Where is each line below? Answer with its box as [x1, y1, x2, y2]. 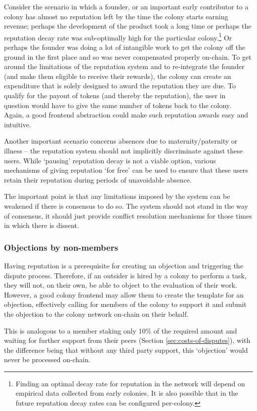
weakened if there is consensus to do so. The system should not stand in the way [4, 200, 248, 211]
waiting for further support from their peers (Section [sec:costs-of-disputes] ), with [4, 335, 251, 345]
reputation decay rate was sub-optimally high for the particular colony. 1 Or [4, 31, 232, 42]
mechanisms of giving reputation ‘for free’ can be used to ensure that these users [4, 165, 248, 175]
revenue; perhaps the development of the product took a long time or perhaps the [4, 21, 252, 31]
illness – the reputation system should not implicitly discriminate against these [4, 145, 243, 155]
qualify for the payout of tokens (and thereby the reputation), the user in [4, 90, 226, 100]
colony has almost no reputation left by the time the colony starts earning [4, 11, 228, 21]
